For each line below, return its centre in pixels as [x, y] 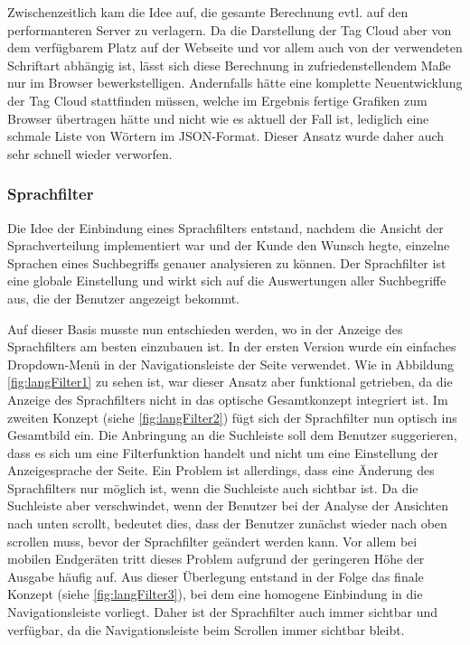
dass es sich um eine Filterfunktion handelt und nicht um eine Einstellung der [223, 452]
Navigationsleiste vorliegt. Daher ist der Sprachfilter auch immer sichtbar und [223, 612]
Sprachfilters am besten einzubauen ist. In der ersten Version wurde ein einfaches [232, 346]
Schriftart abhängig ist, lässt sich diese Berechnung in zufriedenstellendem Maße [229, 65]
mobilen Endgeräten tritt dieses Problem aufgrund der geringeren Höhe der [216, 559]
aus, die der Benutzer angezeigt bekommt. [123, 298]
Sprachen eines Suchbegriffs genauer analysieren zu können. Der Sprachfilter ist [227, 262]
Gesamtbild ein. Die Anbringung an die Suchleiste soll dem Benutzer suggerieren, [232, 435]
